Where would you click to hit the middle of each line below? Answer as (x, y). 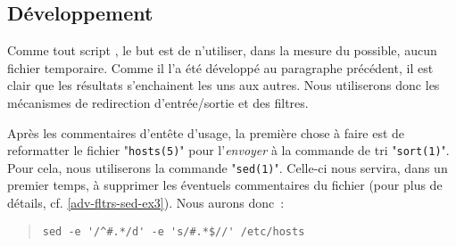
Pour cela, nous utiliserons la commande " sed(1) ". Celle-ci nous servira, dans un (228, 167)
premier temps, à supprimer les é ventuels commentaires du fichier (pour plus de (225, 185)
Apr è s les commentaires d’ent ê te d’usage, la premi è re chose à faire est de (206, 132)
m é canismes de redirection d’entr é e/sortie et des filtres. (158, 102)
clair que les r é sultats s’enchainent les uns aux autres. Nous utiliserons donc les (224, 85)
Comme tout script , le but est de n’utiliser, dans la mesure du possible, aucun (222, 50)
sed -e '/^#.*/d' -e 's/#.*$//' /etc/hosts (174, 231)
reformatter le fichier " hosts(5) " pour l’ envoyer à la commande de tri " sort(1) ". (228, 150)
